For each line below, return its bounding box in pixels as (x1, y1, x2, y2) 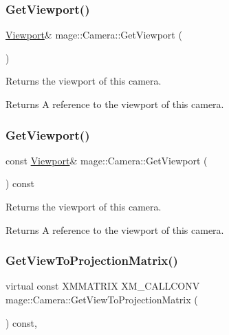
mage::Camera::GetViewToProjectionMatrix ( (6, 292, 198, 306)
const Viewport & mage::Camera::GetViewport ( (6, 153, 208, 167)
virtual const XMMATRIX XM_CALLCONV (6, 279, 200, 293)
